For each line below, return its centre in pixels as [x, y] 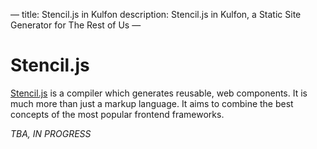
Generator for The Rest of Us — [76, 25]
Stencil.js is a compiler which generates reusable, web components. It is [159, 93]
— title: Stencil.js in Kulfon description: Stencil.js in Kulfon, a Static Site [156, 14]
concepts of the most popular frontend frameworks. [117, 114]
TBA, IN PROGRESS [51, 133]
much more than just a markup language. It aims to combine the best [152, 103]
